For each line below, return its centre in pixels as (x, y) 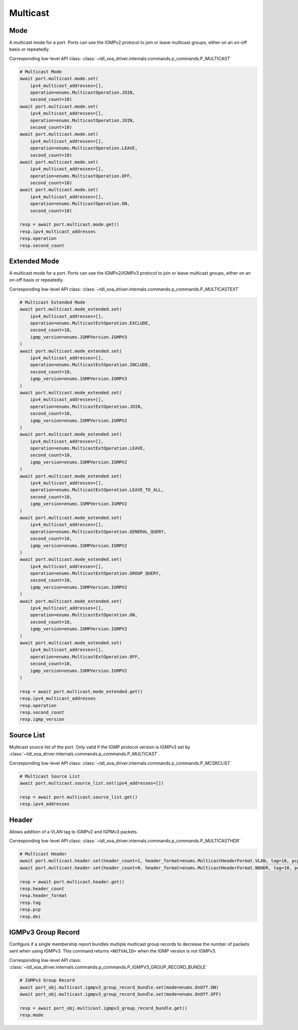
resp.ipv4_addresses (44, 804)
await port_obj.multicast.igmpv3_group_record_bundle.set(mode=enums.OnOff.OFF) (120, 994)
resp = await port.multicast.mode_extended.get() (81, 691)
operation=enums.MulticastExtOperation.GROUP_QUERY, (96, 573)
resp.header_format (43, 896)
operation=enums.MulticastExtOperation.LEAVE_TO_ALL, (97, 490)
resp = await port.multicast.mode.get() (69, 224)
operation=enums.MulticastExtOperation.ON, (84, 615)
